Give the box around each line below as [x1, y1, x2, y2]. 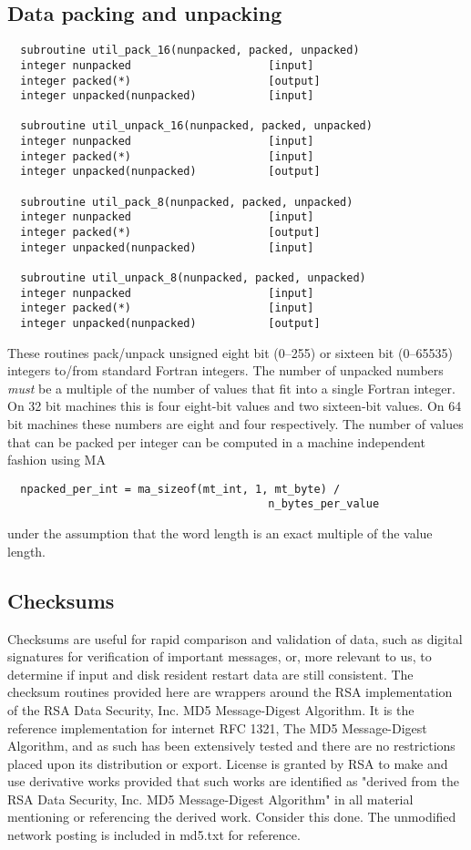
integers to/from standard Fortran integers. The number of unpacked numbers [7, 361, 444, 380]
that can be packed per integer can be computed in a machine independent [7, 432, 425, 451]
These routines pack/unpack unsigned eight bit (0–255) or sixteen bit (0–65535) [7, 343, 453, 362]
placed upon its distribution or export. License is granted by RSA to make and [7, 753, 448, 773]
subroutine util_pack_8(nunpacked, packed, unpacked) [20, 195, 353, 209]
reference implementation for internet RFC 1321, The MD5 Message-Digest [7, 718, 427, 737]
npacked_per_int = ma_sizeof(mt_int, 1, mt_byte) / [20, 482, 341, 496]
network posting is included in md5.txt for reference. [7, 825, 301, 845]
